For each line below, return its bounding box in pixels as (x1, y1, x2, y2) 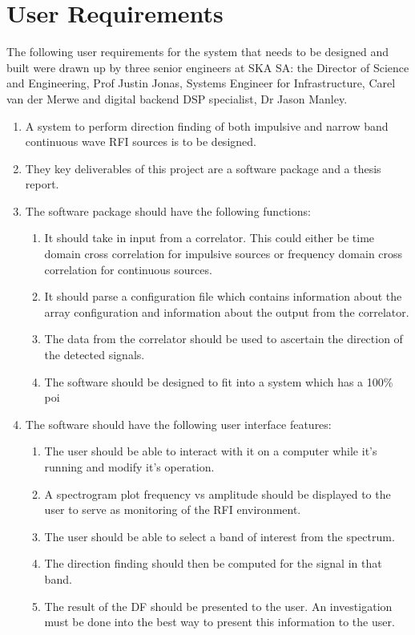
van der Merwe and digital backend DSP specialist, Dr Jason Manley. (6, 90, 348, 107)
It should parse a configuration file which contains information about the (44, 288, 402, 305)
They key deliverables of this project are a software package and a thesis (25, 160, 381, 176)
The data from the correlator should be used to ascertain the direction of (44, 330, 403, 347)
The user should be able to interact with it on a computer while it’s (44, 443, 377, 459)
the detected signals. (44, 346, 145, 363)
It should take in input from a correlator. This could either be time (44, 229, 375, 246)
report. (25, 176, 59, 192)
